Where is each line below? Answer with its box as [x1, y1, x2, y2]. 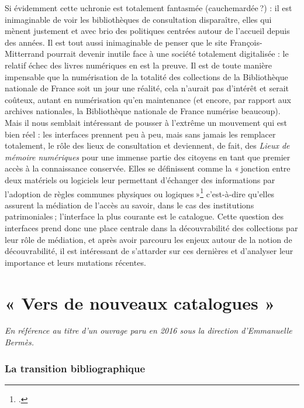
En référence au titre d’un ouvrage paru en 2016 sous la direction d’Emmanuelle [5, 324, 292, 337]
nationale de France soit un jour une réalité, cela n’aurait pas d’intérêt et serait [5, 82, 289, 94]
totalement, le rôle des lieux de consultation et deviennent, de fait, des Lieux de [5, 139, 290, 152]
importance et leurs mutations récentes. [5, 256, 146, 268]
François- [230, 36, 262, 48]
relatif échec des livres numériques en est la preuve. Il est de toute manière [5, 59, 272, 71]
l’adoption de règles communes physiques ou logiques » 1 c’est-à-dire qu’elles [5, 186, 275, 200]
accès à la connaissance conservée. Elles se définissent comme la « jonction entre [5, 162, 291, 174]
